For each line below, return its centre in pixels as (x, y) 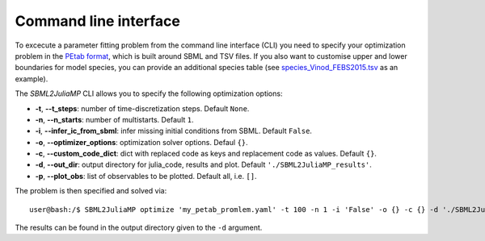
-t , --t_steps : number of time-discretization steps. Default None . (142, 108)
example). (32, 79)
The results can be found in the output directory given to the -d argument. (139, 228)
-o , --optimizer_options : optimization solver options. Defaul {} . (141, 142)
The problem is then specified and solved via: (91, 191)
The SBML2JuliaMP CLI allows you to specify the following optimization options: (149, 93)
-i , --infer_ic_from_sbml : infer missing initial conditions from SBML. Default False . (174, 131)
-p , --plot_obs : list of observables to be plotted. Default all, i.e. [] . (146, 176)
